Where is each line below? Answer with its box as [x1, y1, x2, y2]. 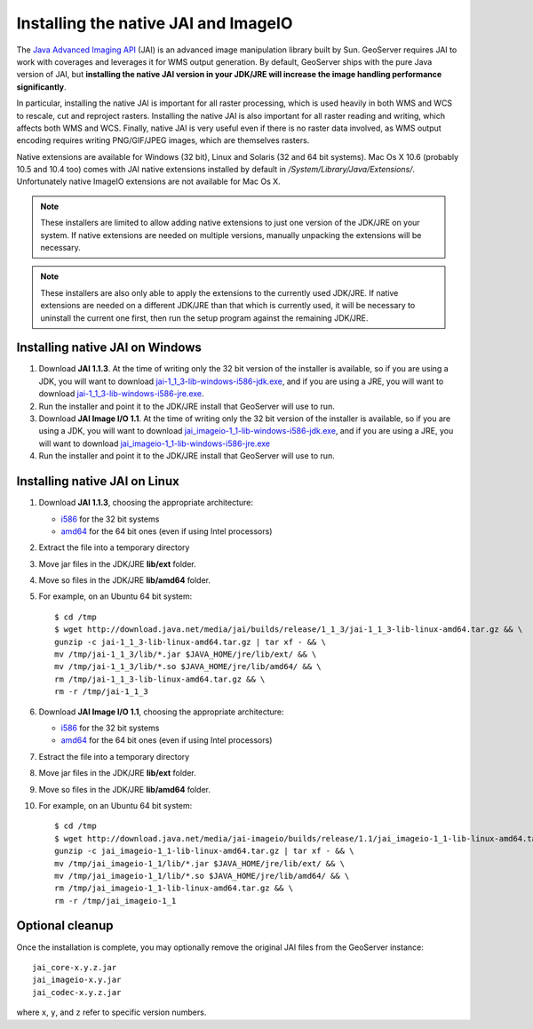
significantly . [16, 81, 67, 92]
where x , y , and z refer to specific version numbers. [16, 1007, 207, 1017]
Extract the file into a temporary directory [38, 542, 190, 553]
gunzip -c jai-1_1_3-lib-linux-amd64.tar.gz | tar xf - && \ [54, 636, 326, 647]
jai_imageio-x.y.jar [32, 975, 122, 985]
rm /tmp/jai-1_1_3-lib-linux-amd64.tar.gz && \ [54, 674, 266, 684]
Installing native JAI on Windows [16, 340, 202, 355]
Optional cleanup [16, 918, 114, 933]
